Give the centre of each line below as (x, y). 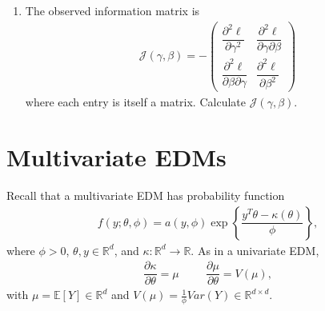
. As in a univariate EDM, (255, 250)
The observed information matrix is (112, 10)
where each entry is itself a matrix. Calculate (135, 102)
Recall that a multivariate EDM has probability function (146, 195)
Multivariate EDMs (116, 157)
